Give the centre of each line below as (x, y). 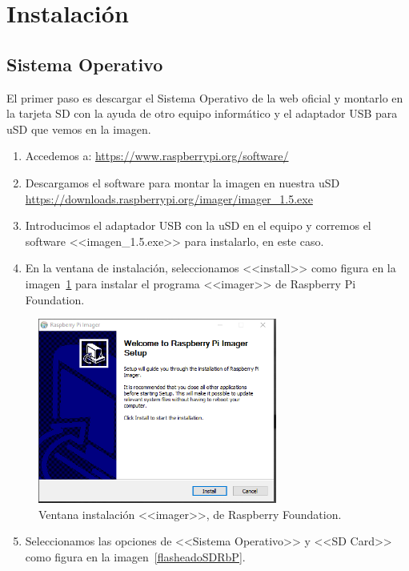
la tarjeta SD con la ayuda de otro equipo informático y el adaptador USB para (202, 113)
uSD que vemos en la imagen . (79, 129)
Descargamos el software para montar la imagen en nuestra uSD (182, 182)
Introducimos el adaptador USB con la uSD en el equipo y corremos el (198, 225)
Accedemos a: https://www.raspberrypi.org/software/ (157, 156)
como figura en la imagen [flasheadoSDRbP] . (135, 557)
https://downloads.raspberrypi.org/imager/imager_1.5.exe (169, 198)
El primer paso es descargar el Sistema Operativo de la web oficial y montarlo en (205, 97)
